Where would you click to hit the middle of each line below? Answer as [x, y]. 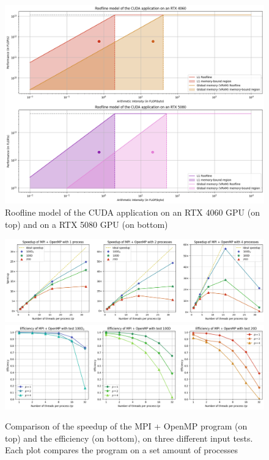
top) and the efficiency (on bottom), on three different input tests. [129, 438]
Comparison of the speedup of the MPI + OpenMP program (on [126, 426]
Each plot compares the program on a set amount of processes [122, 450]
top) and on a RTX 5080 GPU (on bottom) [87, 224]
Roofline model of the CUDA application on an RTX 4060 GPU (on [133, 212]
